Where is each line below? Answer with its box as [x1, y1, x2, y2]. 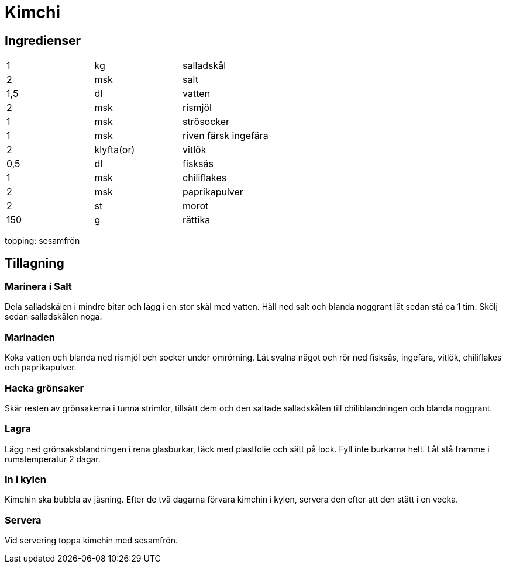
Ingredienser [5, 33, 81, 48]
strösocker [183, 116, 230, 128]
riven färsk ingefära [183, 130, 269, 142]
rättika [183, 214, 211, 226]
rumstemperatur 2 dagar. [5, 453, 101, 464]
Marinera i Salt [5, 280, 72, 293]
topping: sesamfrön [5, 235, 80, 246]
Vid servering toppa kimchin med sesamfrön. [5, 535, 178, 546]
